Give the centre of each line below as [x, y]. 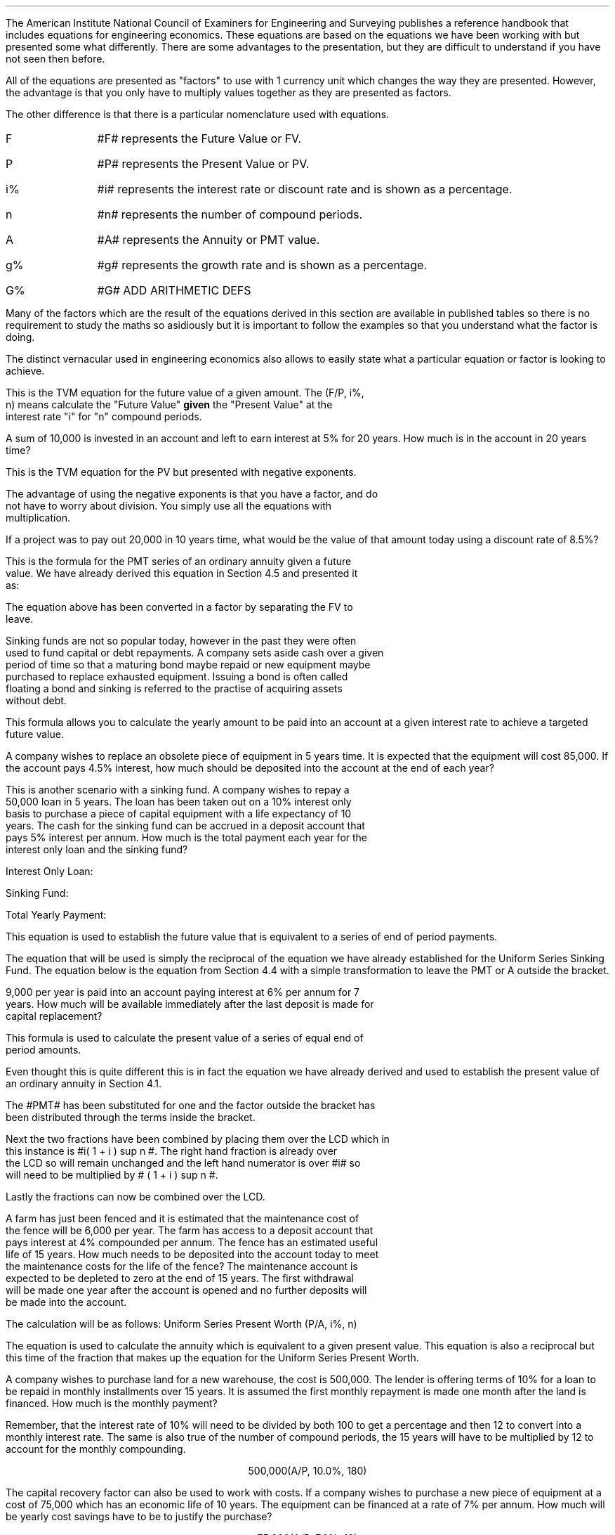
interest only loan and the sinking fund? [97, 849]
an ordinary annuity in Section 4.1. [84, 1083]
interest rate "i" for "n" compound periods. [104, 416]
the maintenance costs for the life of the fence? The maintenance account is [182, 1266]
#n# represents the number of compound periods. [230, 214]
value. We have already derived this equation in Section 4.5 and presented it [182, 573]
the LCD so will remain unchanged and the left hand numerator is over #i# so [183, 1163]
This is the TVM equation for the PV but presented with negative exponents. [181, 472]
